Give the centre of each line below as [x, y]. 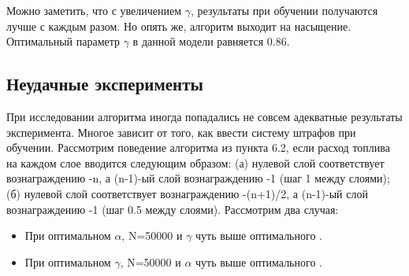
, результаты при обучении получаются [284, 10]
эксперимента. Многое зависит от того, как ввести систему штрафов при [181, 132]
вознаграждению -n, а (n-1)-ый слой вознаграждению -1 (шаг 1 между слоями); [198, 178]
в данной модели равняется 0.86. [211, 41]
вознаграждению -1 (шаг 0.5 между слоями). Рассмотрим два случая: [173, 209]
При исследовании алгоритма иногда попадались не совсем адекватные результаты [204, 116]
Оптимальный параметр [63, 41]
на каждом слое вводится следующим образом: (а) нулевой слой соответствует [195, 162]
